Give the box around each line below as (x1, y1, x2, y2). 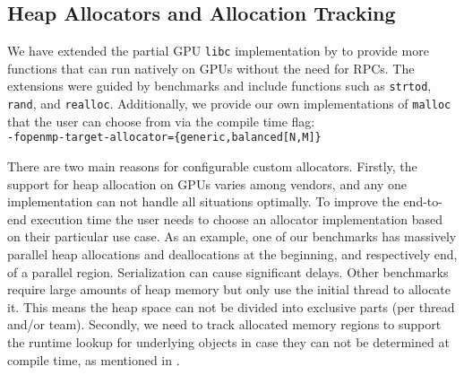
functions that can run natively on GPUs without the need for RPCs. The (7, 58, 415, 77)
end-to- (403, 192, 443, 211)
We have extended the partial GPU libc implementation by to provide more (7, 41, 429, 60)
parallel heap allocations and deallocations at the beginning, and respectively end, (7, 244, 458, 263)
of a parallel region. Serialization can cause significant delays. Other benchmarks (7, 262, 449, 281)
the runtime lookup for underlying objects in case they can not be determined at (7, 332, 450, 351)
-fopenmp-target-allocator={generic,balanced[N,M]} (7, 131, 322, 144)
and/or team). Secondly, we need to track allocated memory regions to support (7, 315, 442, 334)
